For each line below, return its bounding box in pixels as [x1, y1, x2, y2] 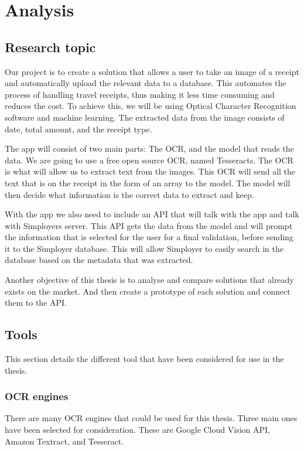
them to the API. [5, 296, 67, 309]
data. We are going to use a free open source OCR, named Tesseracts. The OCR [5, 153, 293, 166]
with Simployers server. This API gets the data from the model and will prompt [5, 219, 293, 231]
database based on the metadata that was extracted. [5, 254, 193, 266]
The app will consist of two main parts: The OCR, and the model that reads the [5, 142, 294, 155]
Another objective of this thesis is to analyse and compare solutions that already [5, 274, 294, 286]
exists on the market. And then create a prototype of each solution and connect [5, 285, 291, 297]
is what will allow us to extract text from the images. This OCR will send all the [5, 165, 296, 177]
